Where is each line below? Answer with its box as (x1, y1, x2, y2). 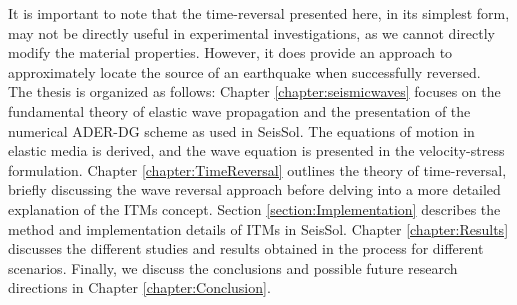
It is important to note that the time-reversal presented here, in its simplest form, (8, 3, 510, 23)
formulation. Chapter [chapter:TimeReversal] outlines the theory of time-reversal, (8, 159, 507, 180)
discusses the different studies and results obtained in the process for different (8, 238, 484, 259)
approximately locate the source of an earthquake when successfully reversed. (8, 61, 481, 82)
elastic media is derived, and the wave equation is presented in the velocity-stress (8, 140, 505, 161)
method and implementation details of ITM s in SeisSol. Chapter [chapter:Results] (8, 218, 509, 239)
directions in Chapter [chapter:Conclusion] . (8, 277, 271, 298)
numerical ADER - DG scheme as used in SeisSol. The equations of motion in (8, 120, 475, 141)
